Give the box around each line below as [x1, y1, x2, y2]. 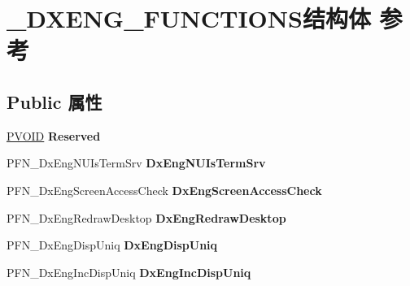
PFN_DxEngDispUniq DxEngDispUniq [7, 236, 218, 253]
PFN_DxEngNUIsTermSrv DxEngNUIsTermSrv [7, 154, 266, 171]
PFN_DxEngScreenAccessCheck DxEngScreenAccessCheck [7, 181, 322, 198]
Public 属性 [7, 89, 102, 114]
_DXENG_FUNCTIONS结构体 [7, 2, 371, 35]
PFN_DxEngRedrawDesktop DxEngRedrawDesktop [7, 209, 286, 226]
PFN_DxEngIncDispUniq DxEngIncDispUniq [7, 263, 251, 280]
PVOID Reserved [7, 127, 101, 144]
